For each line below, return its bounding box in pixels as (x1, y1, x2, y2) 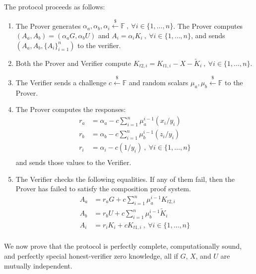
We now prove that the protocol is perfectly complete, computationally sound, (4, 241, 242, 251)
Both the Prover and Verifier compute (15, 57, 131, 68)
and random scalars (129, 77, 189, 88)
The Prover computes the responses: (15, 104, 126, 114)
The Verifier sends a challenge (15, 77, 107, 88)
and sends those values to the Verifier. (15, 157, 131, 167)
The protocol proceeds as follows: (4, 1, 105, 11)
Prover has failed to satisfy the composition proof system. (15, 183, 191, 194)
